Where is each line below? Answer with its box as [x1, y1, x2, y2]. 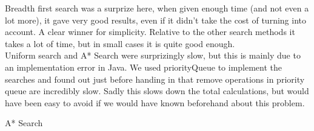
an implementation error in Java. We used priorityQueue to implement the [5, 60, 282, 73]
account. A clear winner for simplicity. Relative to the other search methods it [5, 25, 295, 38]
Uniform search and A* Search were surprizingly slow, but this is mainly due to [5, 49, 301, 62]
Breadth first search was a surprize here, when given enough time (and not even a [5, 2, 309, 14]
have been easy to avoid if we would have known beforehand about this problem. [5, 96, 305, 109]
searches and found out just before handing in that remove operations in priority [5, 72, 305, 85]
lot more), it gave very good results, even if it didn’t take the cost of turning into [5, 13, 306, 26]
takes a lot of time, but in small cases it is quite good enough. [5, 37, 235, 50]
